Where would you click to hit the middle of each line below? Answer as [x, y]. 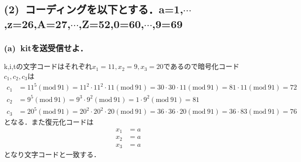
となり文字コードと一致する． [52, 154]
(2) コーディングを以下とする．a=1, [94, 9]
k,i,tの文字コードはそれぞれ [48, 66]
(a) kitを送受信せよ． [46, 48]
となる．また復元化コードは [49, 122]
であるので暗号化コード [201, 66]
